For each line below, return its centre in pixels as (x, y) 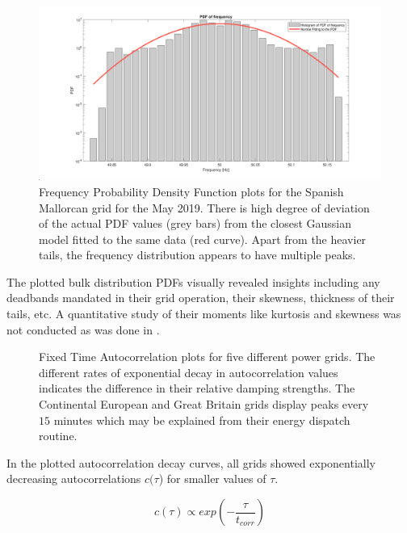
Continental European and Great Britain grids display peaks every (204, 404)
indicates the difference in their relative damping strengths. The (197, 388)
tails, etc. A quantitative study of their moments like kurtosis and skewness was (204, 314)
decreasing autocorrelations (74, 478)
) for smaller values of (212, 478)
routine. (58, 436)
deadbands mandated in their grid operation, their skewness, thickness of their (201, 298)
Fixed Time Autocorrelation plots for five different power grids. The (207, 357)
